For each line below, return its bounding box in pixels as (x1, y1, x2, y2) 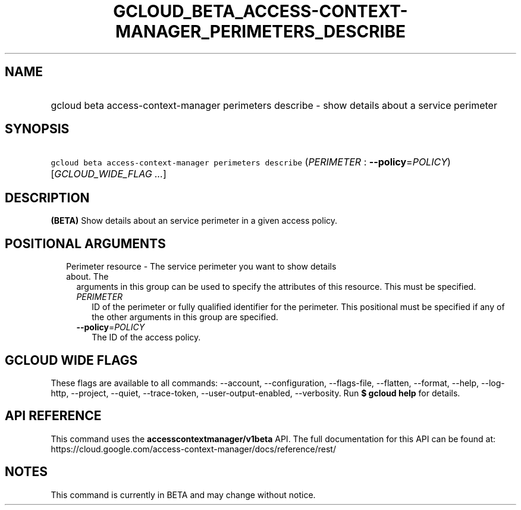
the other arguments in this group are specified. (92, 312, 278, 323)
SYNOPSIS (5, 121, 70, 137)
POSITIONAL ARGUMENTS (5, 236, 166, 251)
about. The (66, 271, 109, 282)
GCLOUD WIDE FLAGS (5, 352, 138, 368)
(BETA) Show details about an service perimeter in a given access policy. (51, 215, 338, 226)
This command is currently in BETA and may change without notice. (51, 489, 316, 500)
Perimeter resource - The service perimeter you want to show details (66, 261, 337, 272)
